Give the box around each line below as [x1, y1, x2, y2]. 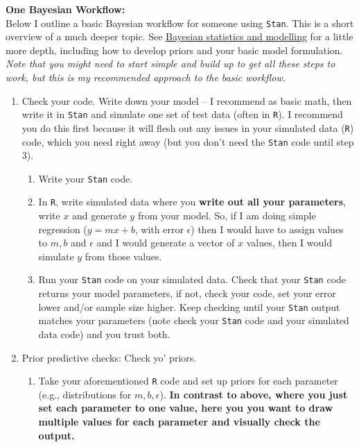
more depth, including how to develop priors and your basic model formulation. [6, 42, 343, 57]
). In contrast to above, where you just [159, 387, 348, 401]
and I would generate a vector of [96, 235, 235, 250]
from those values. [85, 248, 162, 263]
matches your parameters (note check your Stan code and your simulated [38, 313, 349, 328]
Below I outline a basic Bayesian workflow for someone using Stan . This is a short [6, 15, 354, 30]
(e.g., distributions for [38, 387, 132, 401]
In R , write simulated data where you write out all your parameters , [38, 194, 346, 209]
